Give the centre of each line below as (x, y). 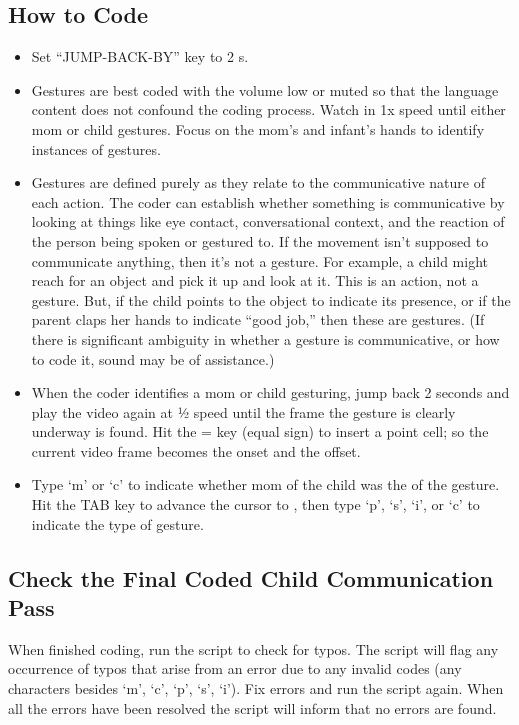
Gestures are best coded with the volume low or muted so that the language (265, 89)
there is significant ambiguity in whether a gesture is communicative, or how (265, 338)
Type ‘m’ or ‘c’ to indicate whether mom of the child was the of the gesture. (265, 484)
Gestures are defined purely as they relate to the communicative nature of (258, 182)
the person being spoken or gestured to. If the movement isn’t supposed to (260, 240)
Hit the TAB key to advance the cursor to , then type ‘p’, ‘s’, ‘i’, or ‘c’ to (255, 504)
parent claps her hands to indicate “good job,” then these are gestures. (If (258, 319)
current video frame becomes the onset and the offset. (196, 450)
